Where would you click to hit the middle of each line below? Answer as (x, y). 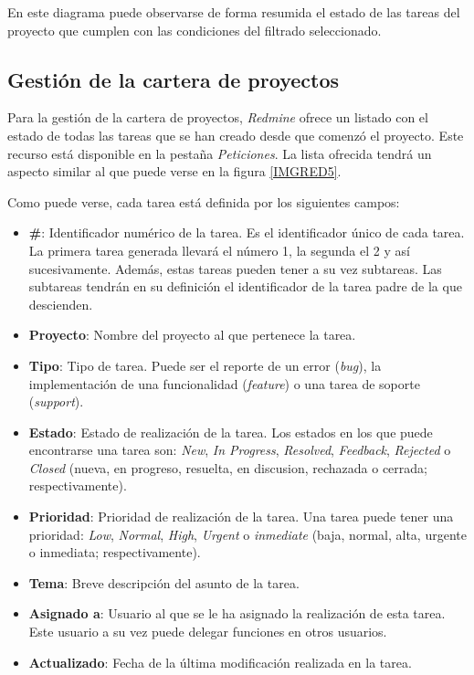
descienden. (61, 304)
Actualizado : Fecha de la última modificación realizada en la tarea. (220, 662)
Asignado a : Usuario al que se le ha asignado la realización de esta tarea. (237, 613)
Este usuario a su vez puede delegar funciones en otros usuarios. (208, 632)
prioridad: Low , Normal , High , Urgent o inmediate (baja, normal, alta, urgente (248, 534)
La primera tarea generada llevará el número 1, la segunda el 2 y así (219, 250)
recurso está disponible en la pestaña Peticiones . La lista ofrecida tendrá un (220, 153)
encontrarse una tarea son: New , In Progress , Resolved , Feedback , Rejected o (240, 450)
